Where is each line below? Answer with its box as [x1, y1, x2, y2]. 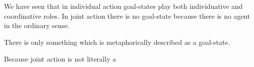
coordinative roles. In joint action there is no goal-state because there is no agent [4, 10, 250, 21]
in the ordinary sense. [4, 20, 70, 31]
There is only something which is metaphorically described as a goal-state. [4, 36, 230, 47]
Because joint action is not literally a [4, 53, 116, 64]
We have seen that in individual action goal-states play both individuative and [4, 1, 243, 11]
